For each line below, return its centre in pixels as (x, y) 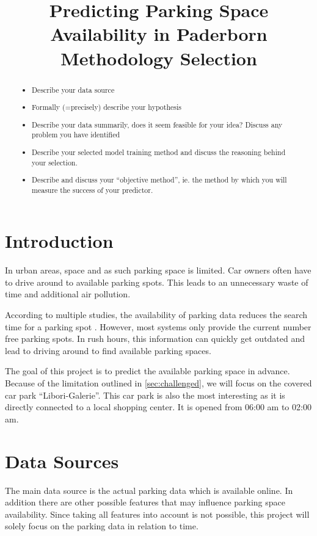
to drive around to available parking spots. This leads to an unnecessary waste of (157, 282)
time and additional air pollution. (68, 294)
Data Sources (62, 461)
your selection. (55, 162)
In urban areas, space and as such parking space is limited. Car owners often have (158, 270)
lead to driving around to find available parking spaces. (108, 350)
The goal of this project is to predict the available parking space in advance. (148, 371)
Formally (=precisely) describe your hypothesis (107, 107)
